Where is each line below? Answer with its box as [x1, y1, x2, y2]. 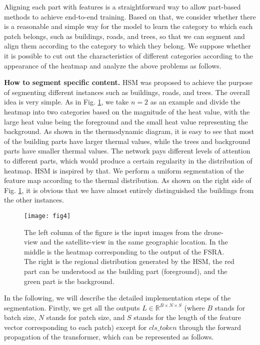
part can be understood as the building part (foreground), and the [24, 265, 227, 276]
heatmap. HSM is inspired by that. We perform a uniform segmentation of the [4, 165, 244, 175]
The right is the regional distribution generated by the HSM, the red [24, 256, 234, 266]
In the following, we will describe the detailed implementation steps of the [4, 292, 231, 303]
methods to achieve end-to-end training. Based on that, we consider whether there [4, 11, 256, 21]
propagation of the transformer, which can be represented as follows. [4, 331, 214, 342]
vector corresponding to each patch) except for [4, 321, 147, 332]
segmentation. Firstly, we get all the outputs [4, 302, 140, 312]
